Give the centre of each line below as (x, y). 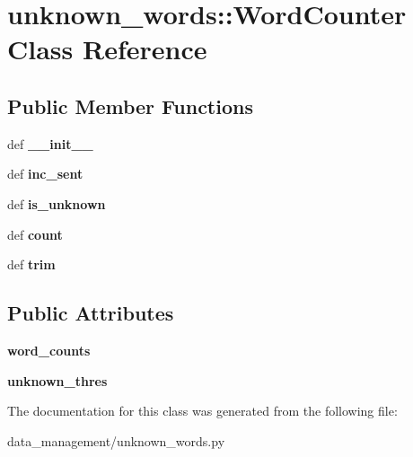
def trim (31, 264)
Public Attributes (91, 313)
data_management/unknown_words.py (116, 440)
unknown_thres (57, 380)
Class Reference (107, 49)
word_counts (49, 350)
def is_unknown (57, 203)
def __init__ (50, 143)
